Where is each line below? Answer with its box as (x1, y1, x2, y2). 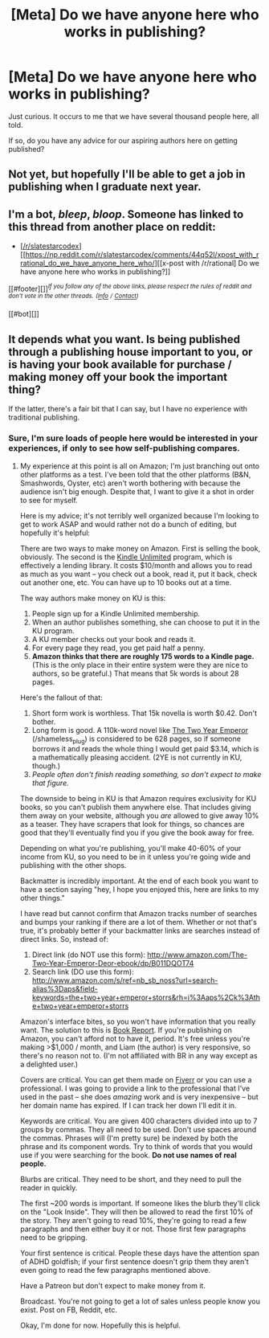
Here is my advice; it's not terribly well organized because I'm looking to (19, 510, 259, 520)
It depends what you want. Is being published (8, 332, 241, 346)
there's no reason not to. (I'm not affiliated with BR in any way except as (19, 1051, 259, 1061)
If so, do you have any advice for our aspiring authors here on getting (8, 135, 238, 145)
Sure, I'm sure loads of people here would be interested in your (8, 432, 259, 444)
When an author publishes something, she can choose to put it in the (31, 617, 260, 627)
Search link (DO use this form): (31, 967, 134, 977)
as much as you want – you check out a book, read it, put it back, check (19, 569, 258, 579)
